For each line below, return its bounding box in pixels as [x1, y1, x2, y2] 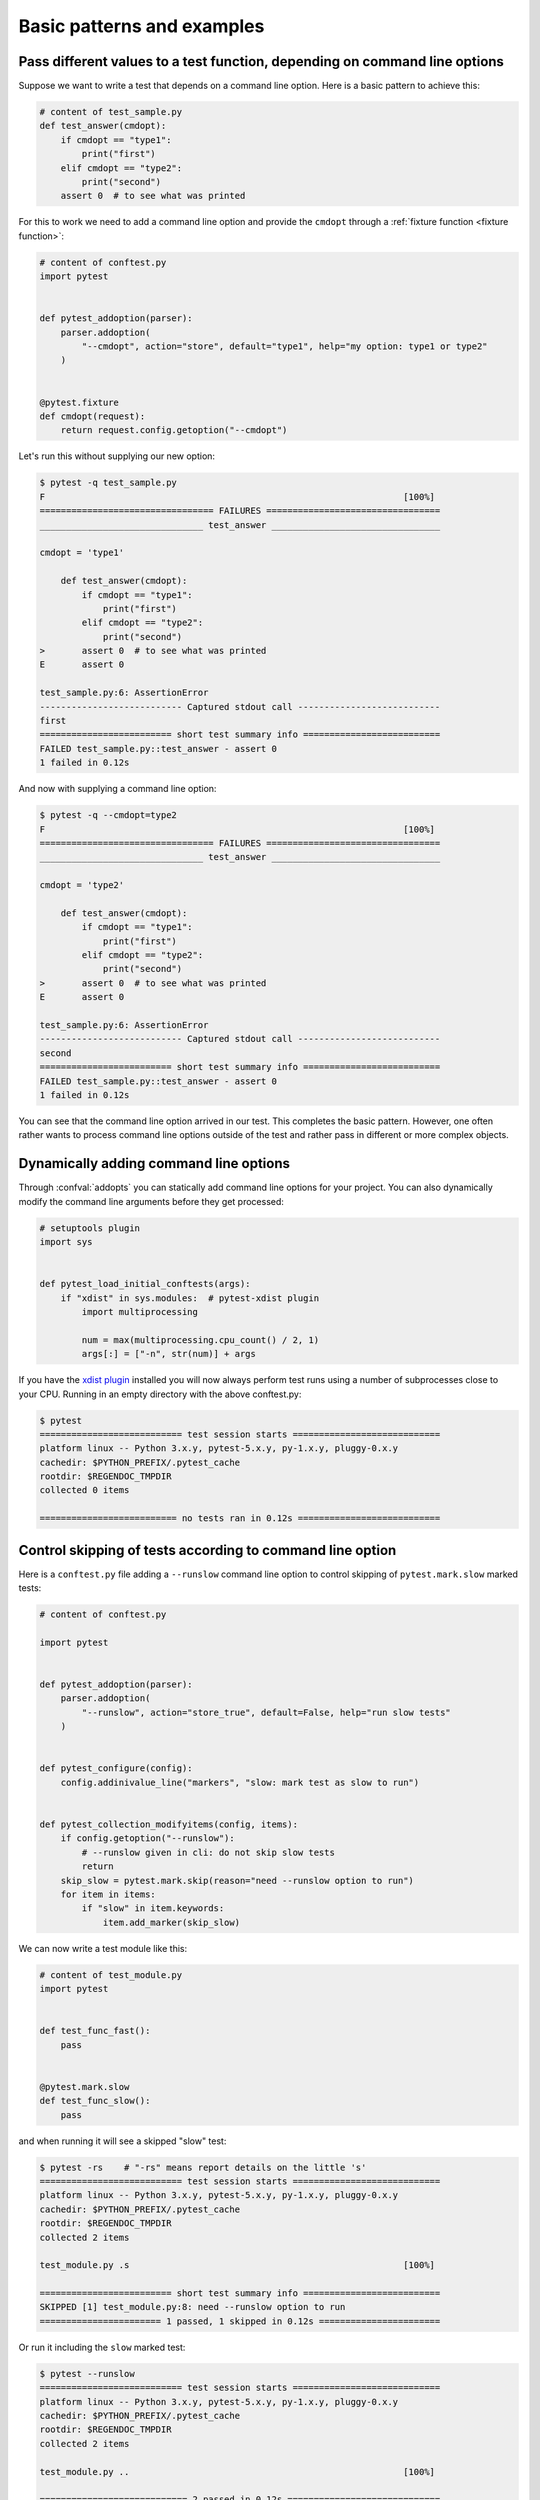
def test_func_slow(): [39, 2095, 151, 2107]
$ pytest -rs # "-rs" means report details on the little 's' [39, 2161, 367, 2173]
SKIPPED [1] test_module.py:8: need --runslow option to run [39, 2301, 346, 2313]
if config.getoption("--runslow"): [60, 1833, 235, 1844]
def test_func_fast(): [39, 2025, 151, 2037]
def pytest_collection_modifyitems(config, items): [39, 1819, 299, 1830]
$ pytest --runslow [39, 2368, 135, 2379]
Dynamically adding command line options [18, 1155, 290, 1172]
